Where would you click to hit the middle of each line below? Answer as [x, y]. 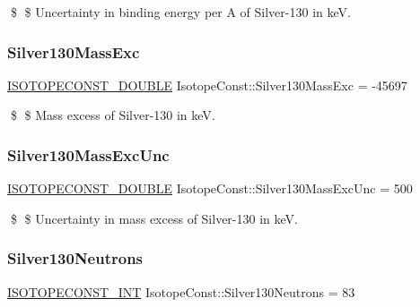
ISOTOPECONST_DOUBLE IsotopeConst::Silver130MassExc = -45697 [207, 85]
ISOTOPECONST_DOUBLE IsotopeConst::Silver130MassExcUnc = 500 [210, 188]
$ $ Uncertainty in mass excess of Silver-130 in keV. [154, 218]
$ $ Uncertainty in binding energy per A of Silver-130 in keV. [180, 12]
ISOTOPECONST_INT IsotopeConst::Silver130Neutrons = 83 [181, 291]
